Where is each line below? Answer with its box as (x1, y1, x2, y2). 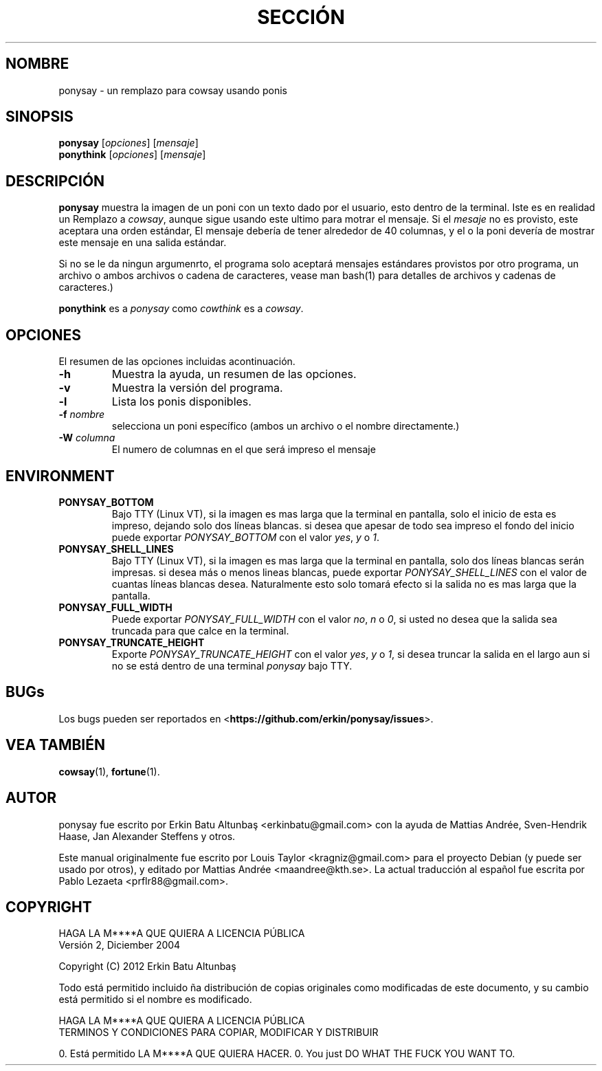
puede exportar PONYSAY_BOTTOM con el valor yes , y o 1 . (111, 531, 379, 543)
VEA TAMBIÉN (5, 736, 106, 754)
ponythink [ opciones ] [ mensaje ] (58, 148, 206, 161)
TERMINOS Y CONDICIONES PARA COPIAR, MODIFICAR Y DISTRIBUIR (58, 1026, 379, 1039)
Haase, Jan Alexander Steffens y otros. (58, 830, 236, 842)
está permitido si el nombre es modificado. (58, 993, 252, 1006)
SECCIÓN (257, 5, 345, 29)
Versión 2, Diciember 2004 (58, 939, 181, 951)
